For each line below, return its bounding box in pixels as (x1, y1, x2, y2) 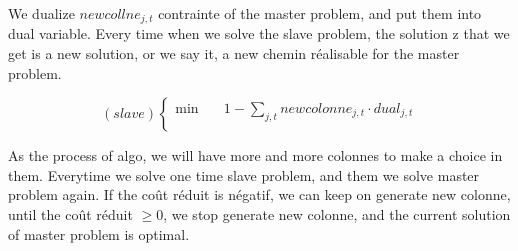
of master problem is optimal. (8, 223, 190, 244)
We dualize (8, 3, 75, 23)
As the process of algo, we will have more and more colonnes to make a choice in (8, 145, 503, 166)
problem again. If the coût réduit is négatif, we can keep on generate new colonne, (8, 184, 511, 205)
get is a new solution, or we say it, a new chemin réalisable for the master (8, 43, 460, 64)
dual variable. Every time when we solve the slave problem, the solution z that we (8, 23, 510, 44)
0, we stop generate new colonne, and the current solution (156, 204, 511, 225)
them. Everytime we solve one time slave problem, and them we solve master (8, 164, 480, 185)
